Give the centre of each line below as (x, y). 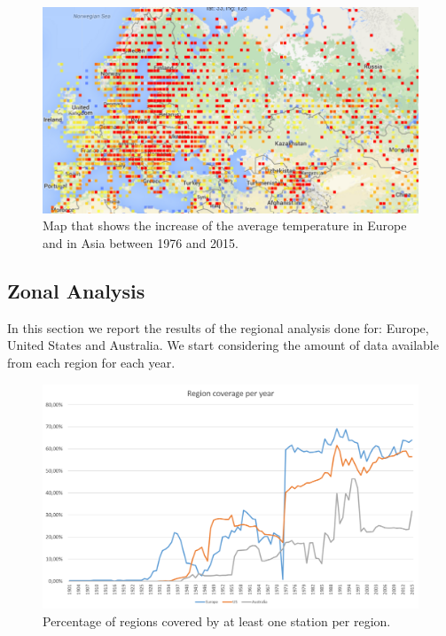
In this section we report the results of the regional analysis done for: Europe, (218, 327)
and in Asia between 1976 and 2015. (141, 243)
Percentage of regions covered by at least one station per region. (217, 621)
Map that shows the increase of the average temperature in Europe (225, 225)
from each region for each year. (91, 363)
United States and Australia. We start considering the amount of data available (223, 345)
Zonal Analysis (76, 291)
